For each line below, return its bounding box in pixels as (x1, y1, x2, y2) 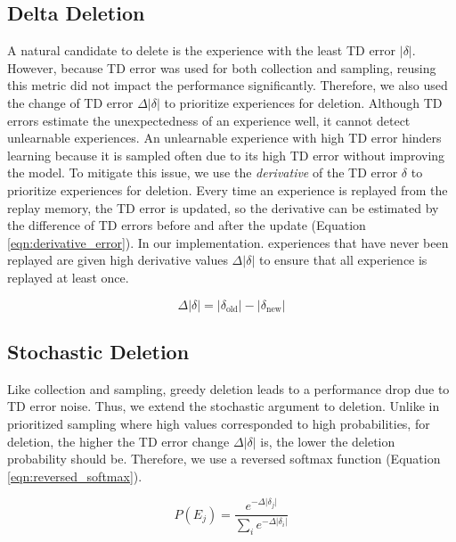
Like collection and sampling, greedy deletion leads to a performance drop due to (7, 379, 450, 398)
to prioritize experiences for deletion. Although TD (164, 93, 443, 111)
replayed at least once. (7, 267, 129, 286)
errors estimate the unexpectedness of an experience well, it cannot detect (7, 111, 411, 129)
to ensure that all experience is (258, 250, 427, 269)
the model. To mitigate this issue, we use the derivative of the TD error (7, 163, 398, 182)
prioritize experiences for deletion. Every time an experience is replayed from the (7, 180, 448, 199)
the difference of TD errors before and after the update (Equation (7, 216, 366, 234)
